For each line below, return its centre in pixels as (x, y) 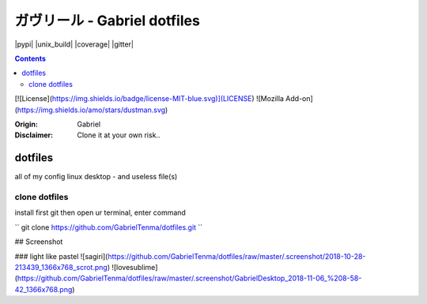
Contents (30, 58)
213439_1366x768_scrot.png (61, 267)
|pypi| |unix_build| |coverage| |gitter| (74, 44)
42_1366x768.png (43, 289)
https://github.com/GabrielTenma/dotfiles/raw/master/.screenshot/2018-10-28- (237, 256)
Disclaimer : (34, 135)
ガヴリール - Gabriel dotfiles (108, 21)
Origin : (26, 124)
